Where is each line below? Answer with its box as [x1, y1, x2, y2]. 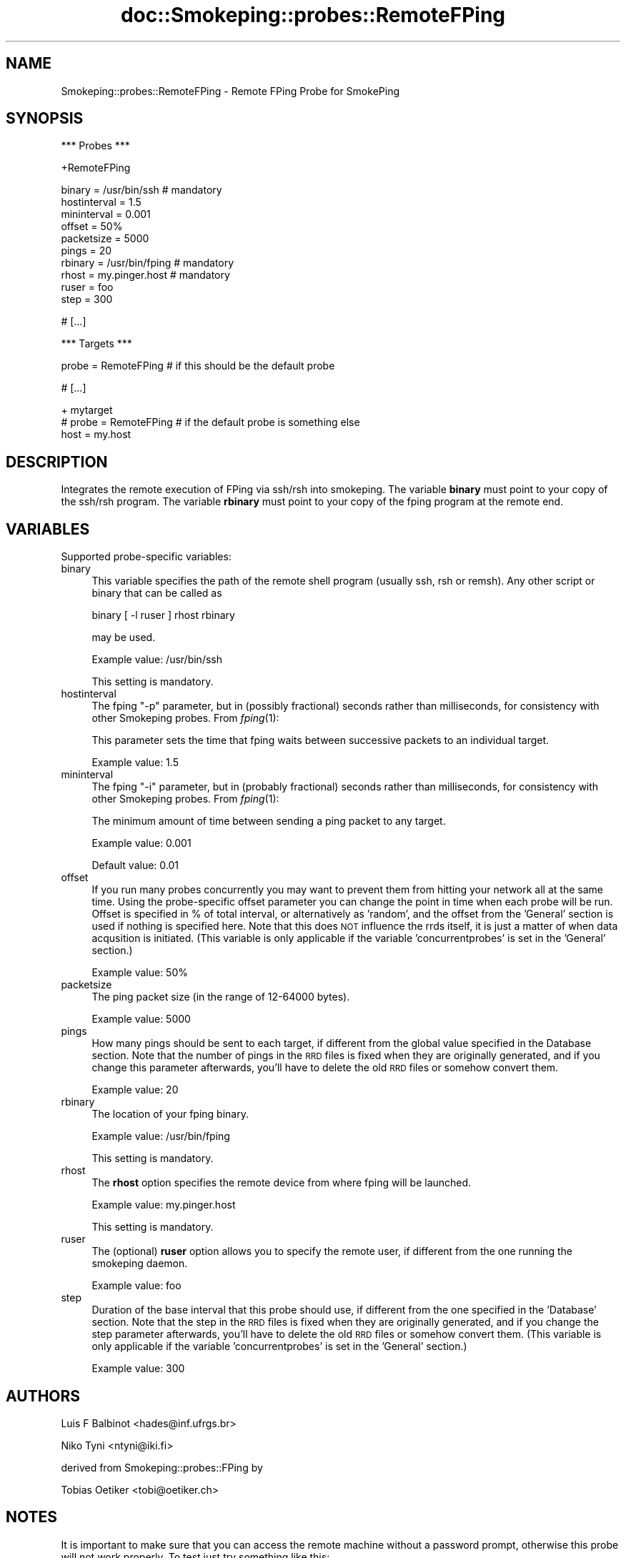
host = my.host [61, 428, 131, 441]
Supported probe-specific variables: [61, 550, 232, 563]
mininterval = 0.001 [61, 208, 151, 221]
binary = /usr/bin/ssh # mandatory [61, 184, 222, 197]
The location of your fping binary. [91, 1108, 249, 1121]
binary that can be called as [91, 587, 222, 600]
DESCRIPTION [6, 452, 108, 471]
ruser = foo [61, 281, 114, 294]
